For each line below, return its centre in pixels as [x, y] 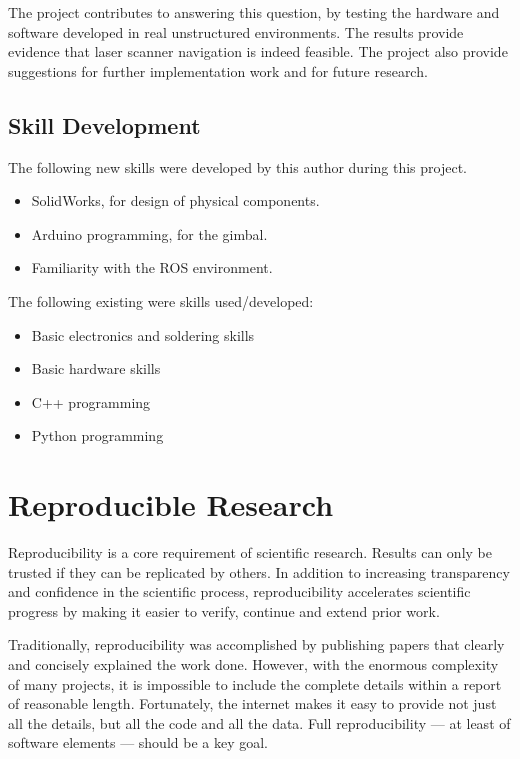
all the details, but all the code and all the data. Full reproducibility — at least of [259, 722]
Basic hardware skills [96, 368]
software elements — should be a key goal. [138, 742]
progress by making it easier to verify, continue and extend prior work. [224, 610]
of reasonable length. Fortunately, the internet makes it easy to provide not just [252, 703]
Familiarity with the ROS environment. [152, 267]
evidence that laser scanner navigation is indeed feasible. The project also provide [258, 51]
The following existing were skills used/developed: [161, 300]
